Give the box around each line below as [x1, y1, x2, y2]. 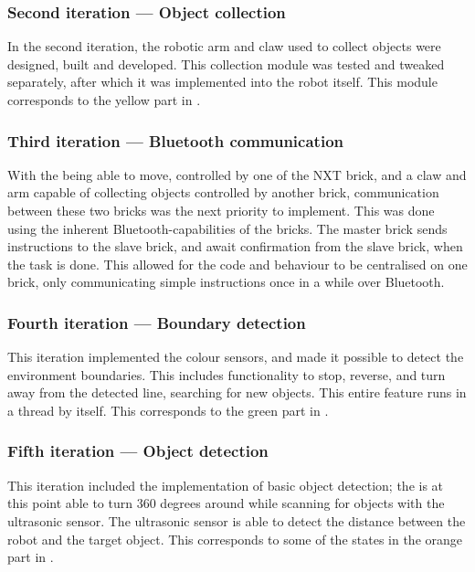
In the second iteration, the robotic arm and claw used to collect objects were [7, 37, 441, 56]
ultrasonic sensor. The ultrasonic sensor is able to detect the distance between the [7, 511, 466, 530]
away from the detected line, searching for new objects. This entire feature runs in [7, 383, 467, 402]
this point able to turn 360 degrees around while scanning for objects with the [7, 493, 445, 513]
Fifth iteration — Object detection [7, 440, 269, 462]
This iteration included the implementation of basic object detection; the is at [7, 475, 444, 494]
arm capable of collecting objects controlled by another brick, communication [7, 183, 439, 202]
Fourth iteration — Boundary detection [7, 311, 306, 334]
